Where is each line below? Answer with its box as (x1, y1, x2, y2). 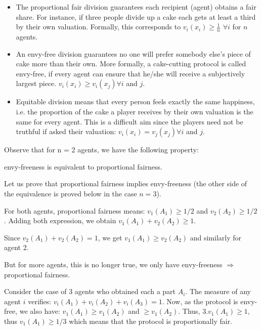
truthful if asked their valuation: (16, 126, 116, 137)
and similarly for (190, 232, 241, 242)
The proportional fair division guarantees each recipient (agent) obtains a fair (16, 2, 256, 12)
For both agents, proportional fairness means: (4, 205, 145, 216)
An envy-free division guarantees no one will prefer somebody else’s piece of (16, 48, 251, 59)
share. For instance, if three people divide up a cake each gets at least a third (16, 11, 256, 22)
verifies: (28, 296, 52, 306)
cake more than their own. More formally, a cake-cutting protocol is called (16, 58, 246, 69)
